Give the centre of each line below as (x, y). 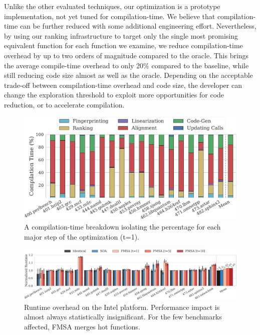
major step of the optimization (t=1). (82, 236)
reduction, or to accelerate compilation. (64, 104)
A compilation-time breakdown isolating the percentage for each (122, 227)
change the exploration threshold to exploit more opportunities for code (114, 95)
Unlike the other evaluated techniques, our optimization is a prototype (112, 6)
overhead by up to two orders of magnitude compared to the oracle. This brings (126, 55)
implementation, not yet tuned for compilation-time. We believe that (110, 16)
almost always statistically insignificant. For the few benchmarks (123, 317)
